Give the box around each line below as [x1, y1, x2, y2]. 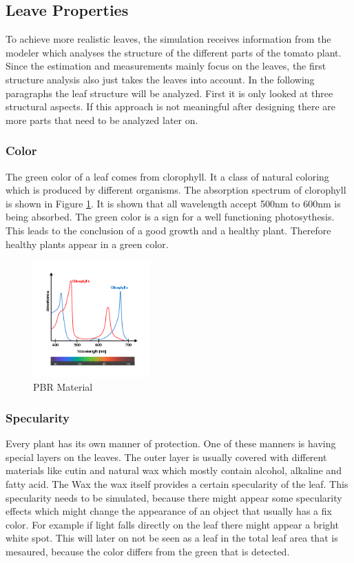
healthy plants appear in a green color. [6, 236, 169, 251]
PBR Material [33, 380, 93, 394]
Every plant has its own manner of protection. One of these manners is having [6, 436, 336, 451]
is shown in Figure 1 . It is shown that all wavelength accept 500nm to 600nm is [6, 196, 341, 210]
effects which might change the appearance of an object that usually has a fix [6, 504, 332, 518]
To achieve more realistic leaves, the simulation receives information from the [6, 32, 331, 46]
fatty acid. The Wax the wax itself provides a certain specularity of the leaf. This [6, 476, 348, 491]
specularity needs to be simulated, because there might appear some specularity [6, 490, 342, 504]
